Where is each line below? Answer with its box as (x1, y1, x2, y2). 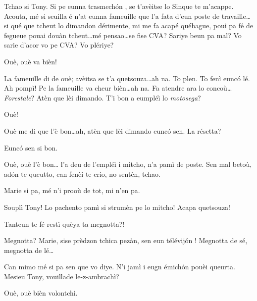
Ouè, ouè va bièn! (4, 56, 57, 66)
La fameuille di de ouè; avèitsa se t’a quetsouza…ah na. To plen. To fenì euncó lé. (4, 73, 250, 83)
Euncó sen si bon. (4, 142, 58, 152)
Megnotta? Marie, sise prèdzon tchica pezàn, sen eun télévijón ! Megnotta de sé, (4, 235, 248, 246)
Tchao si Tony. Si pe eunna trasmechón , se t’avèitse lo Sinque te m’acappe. (4, 1, 234, 11)
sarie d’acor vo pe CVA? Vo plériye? (4, 40, 114, 50)
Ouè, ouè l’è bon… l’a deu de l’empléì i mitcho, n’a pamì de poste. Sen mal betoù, (4, 159, 252, 169)
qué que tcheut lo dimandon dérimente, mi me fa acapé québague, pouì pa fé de (11, 20, 253, 31)
